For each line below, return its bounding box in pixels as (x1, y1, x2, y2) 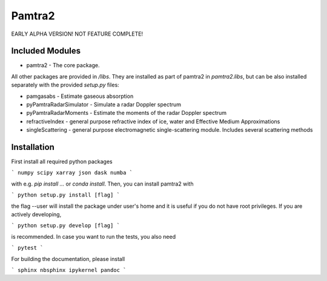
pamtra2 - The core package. (26, 62, 100, 69)
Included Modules (11, 46, 81, 56)
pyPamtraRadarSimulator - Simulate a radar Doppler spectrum (26, 101, 182, 108)
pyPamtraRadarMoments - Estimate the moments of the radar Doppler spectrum (26, 109, 227, 117)
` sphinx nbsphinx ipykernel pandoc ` (11, 266, 127, 273)
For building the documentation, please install (11, 255, 125, 262)
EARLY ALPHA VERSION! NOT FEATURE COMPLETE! (11, 30, 144, 37)
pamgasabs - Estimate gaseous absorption (26, 92, 134, 100)
